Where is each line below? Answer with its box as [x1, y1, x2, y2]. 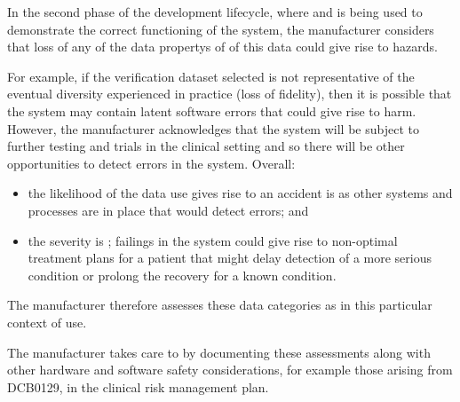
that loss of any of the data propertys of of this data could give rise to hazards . [7, 37, 438, 56]
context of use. [7, 312, 87, 331]
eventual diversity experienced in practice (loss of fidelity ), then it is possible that [7, 84, 452, 103]
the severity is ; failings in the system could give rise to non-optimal [28, 231, 398, 249]
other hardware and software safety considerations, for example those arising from [7, 360, 453, 379]
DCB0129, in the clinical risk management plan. [7, 377, 269, 396]
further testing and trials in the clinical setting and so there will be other [7, 137, 405, 155]
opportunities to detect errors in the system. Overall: [7, 154, 296, 172]
